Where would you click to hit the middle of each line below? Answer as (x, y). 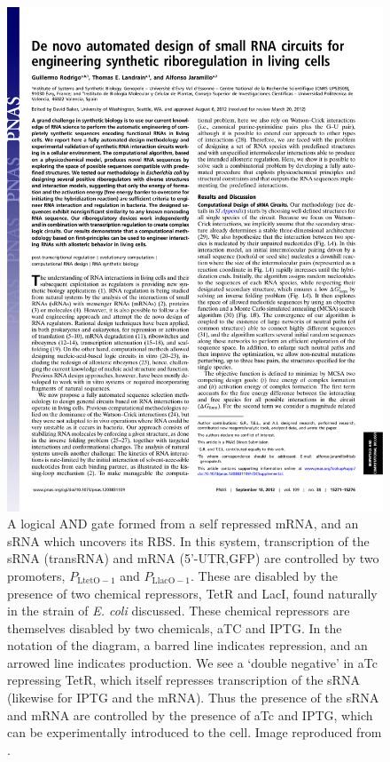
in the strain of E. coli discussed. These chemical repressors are (179, 611)
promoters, (36, 575)
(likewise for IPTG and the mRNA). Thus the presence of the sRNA (193, 698)
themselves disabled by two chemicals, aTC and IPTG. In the (175, 627)
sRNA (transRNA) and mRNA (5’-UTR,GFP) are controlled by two (193, 558)
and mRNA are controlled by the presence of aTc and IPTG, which (190, 714)
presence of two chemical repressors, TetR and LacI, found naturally (192, 593)
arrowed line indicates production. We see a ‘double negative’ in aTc (192, 662)
